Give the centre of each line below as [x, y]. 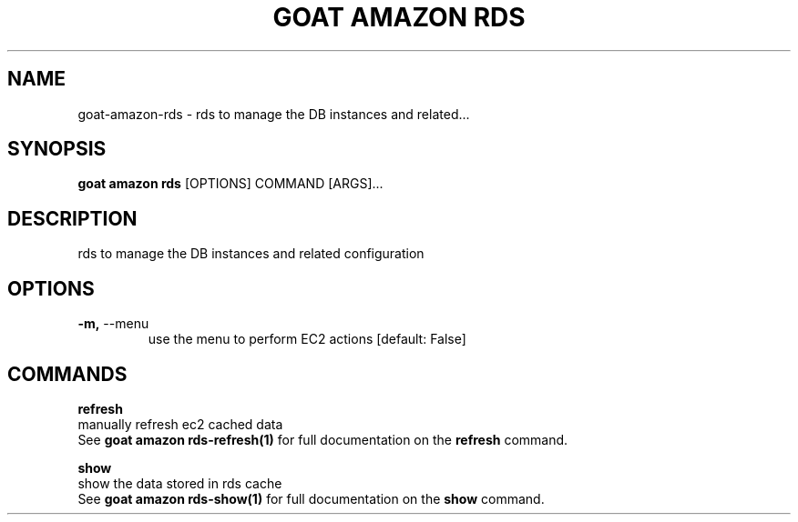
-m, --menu [113, 324]
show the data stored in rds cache [180, 483]
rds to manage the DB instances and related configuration [251, 254]
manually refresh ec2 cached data [180, 424]
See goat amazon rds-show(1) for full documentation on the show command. [311, 498]
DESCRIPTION [72, 218]
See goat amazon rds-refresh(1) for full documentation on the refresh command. [323, 439]
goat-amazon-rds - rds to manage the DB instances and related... [274, 114]
